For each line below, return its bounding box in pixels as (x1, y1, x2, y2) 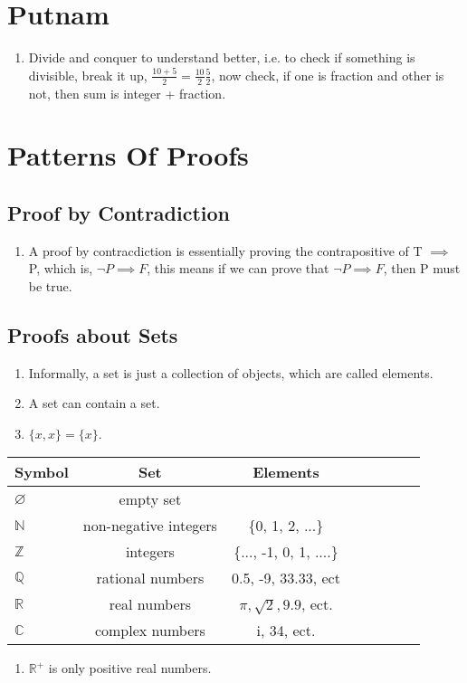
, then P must (383, 259, 461, 278)
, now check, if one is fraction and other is (211, 65, 444, 84)
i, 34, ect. (256, 620, 316, 641)
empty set (119, 489, 182, 510)
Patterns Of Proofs (7, 137, 249, 174)
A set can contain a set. (28, 394, 160, 413)
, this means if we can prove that (147, 259, 329, 278)
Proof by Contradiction (7, 198, 231, 226)
